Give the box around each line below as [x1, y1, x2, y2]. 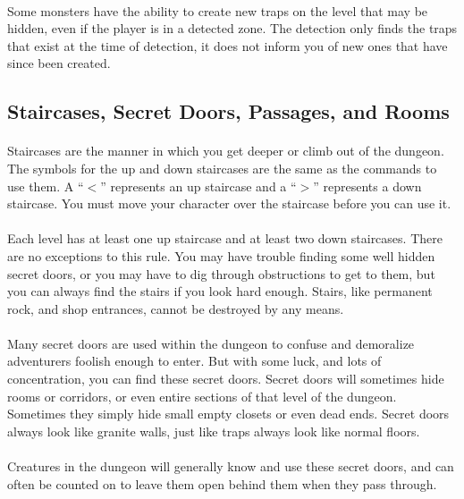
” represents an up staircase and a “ [100, 176, 297, 195]
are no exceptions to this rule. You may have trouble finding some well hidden [7, 246, 435, 265]
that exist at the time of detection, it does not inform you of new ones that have [7, 36, 448, 55]
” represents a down [313, 176, 422, 195]
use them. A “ [7, 176, 84, 195]
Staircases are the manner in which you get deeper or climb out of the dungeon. [7, 141, 444, 160]
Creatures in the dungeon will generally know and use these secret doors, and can [7, 457, 454, 476]
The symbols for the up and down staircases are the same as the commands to [7, 158, 437, 177]
